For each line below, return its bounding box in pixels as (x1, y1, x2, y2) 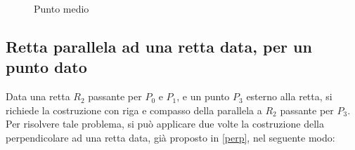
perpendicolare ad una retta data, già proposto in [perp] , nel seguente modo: (6, 130, 335, 144)
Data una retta (6, 89, 70, 104)
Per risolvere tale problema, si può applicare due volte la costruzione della (6, 116, 324, 131)
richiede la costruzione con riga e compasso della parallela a (6, 102, 262, 117)
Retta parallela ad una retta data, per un (6, 35, 312, 57)
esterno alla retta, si (246, 89, 333, 104)
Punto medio (34, 1, 89, 15)
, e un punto (176, 89, 230, 104)
